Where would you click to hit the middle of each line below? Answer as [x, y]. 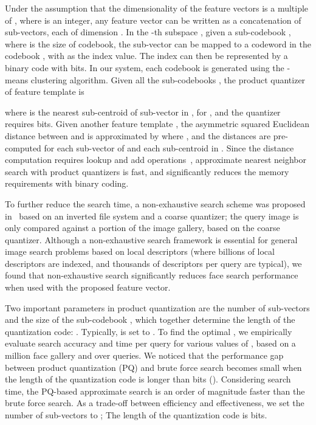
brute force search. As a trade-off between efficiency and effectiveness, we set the [155, 403]
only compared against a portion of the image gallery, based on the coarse [143, 228]
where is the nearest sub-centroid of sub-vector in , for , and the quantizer [143, 112]
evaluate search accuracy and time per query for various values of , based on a [150, 343]
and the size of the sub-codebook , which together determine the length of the [150, 320]
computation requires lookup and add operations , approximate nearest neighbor [156, 160]
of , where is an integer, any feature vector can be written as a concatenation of [153, 20]
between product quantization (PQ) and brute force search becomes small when [153, 367]
